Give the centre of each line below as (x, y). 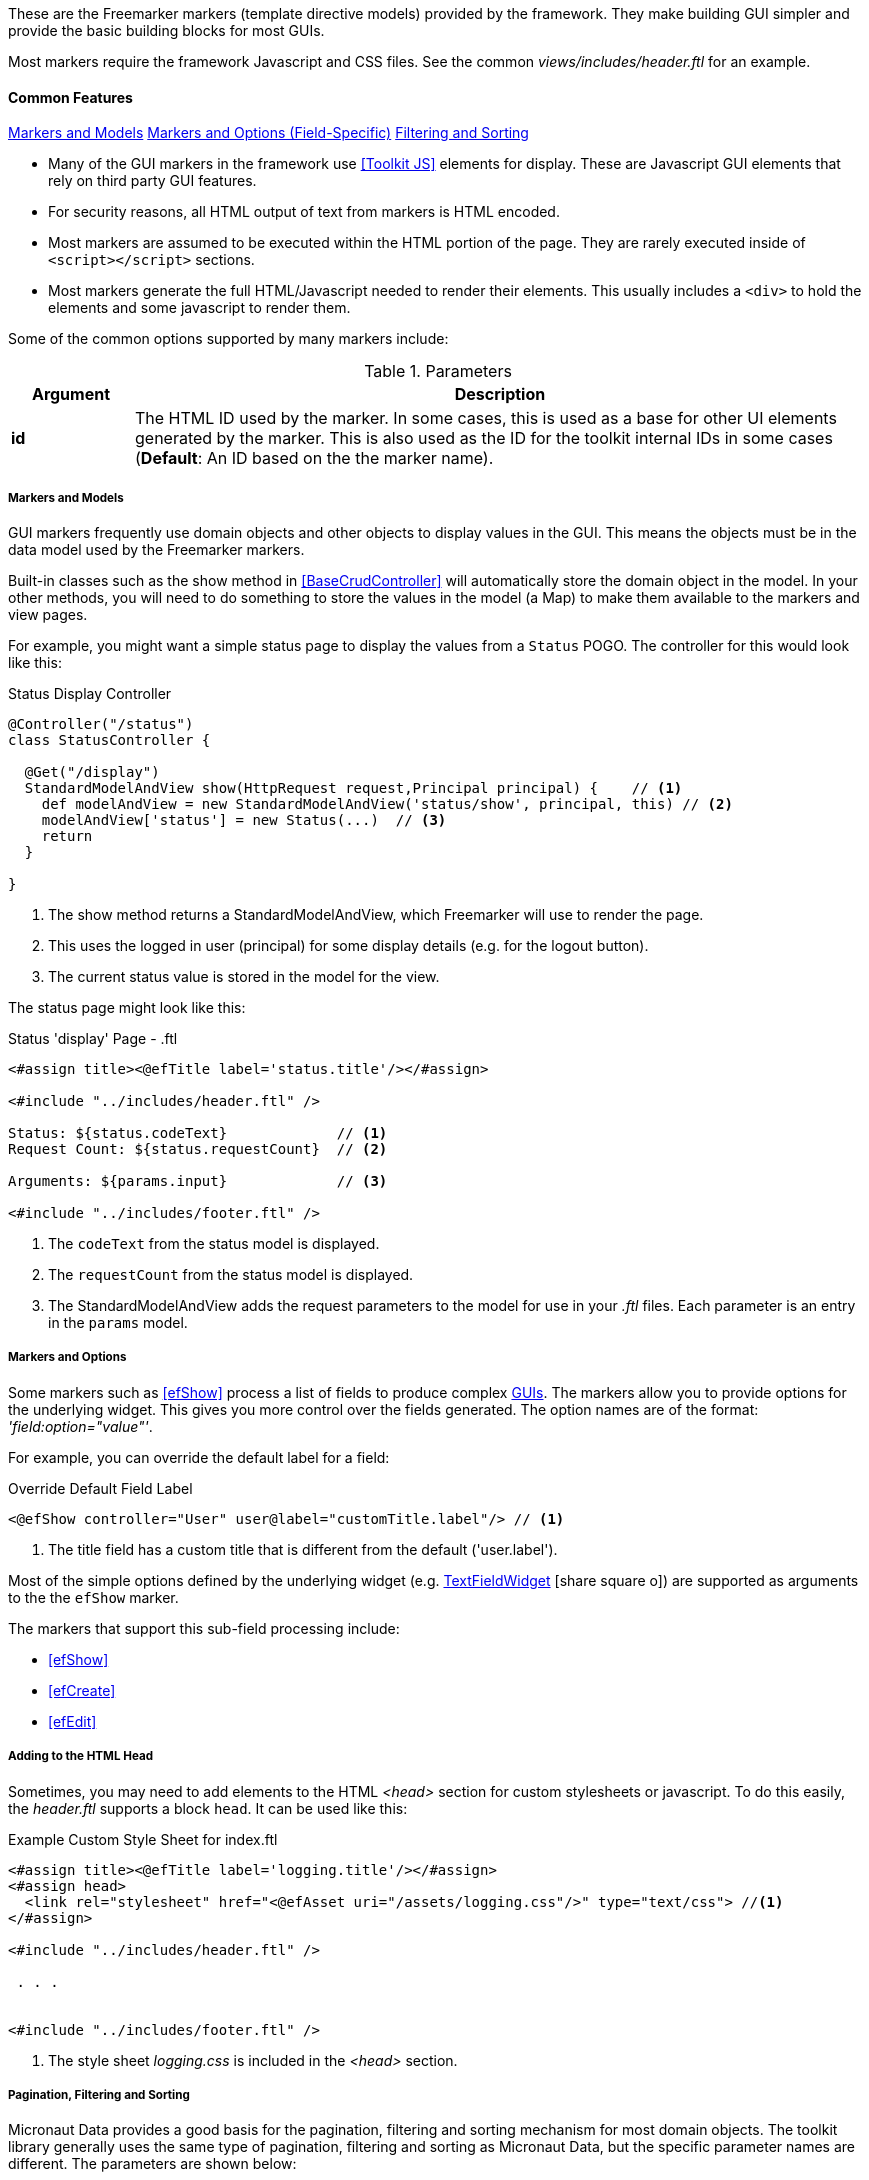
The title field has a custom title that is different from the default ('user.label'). (303, 1549)
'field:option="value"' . (80, 1426)
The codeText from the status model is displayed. (214, 1243)
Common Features (70, 97)
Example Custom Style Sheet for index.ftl (143, 1839)
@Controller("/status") (101, 724)
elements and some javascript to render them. (199, 308)
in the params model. (118, 1322)
